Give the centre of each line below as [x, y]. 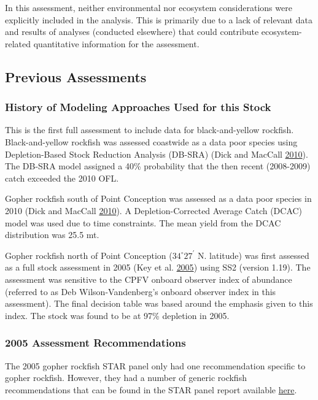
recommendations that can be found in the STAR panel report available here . [151, 389]
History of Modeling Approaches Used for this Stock [138, 107]
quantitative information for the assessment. [116, 43]
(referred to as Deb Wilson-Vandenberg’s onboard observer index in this [141, 291]
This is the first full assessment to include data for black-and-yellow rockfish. [149, 130]
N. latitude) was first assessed [254, 255]
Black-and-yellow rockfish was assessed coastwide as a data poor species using [151, 141]
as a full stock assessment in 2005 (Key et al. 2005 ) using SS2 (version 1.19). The [158, 267]
